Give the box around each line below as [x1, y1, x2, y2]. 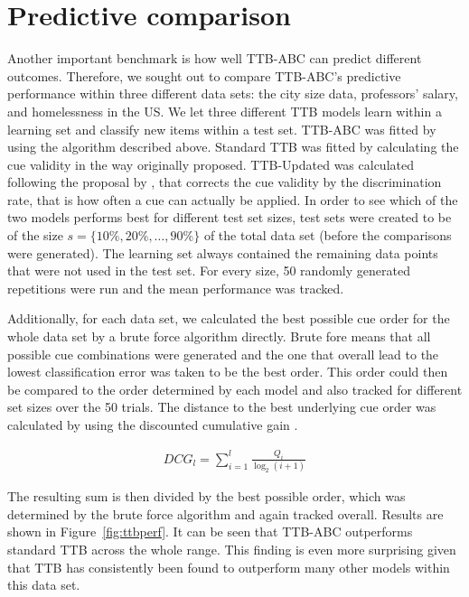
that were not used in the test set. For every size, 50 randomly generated [7, 261, 410, 280]
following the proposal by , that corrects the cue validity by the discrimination [7, 173, 442, 191]
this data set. [7, 575, 80, 594]
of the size [7, 226, 63, 245]
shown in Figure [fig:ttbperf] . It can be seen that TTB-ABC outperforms [7, 522, 413, 541]
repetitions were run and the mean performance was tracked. [7, 278, 344, 297]
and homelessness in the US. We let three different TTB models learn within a [7, 101, 442, 120]
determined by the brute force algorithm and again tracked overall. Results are [7, 504, 444, 523]
